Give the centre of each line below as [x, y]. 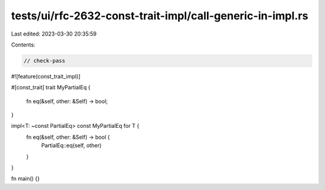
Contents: [23, 45]
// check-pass [45, 61]
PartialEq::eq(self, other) [71, 145]
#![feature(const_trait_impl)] [46, 76]
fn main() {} [26, 179]
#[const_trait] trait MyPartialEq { [51, 87]
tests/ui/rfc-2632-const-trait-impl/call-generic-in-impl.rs [160, 16]
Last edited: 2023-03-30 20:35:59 [54, 34]
